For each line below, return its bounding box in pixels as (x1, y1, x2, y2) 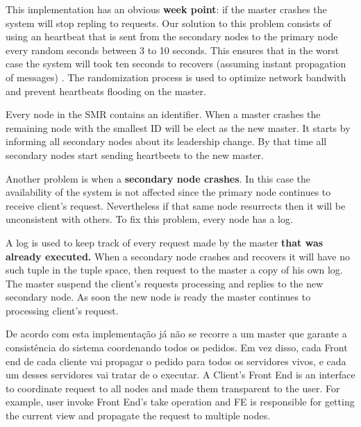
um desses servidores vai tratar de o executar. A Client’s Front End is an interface (6, 367, 355, 382)
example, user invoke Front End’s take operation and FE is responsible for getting (6, 394, 355, 409)
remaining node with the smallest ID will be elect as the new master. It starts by (6, 120, 351, 135)
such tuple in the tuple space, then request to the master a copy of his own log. (6, 262, 343, 277)
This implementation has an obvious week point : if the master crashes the (6, 2, 327, 16)
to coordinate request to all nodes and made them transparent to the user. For (6, 380, 340, 395)
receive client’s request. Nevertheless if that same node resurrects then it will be (6, 198, 346, 212)
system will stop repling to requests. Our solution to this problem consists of (6, 15, 331, 30)
